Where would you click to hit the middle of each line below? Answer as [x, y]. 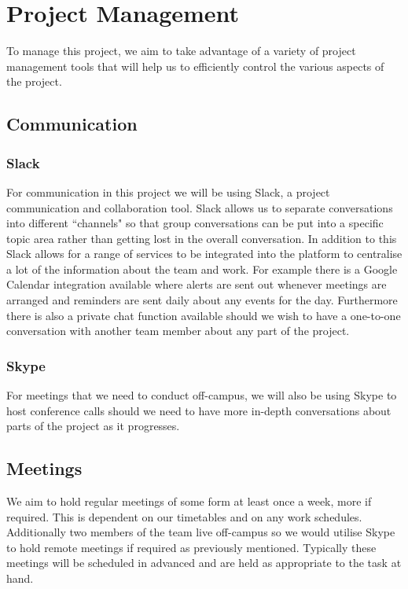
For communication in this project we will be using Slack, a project [168, 191]
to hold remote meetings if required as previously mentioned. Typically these [191, 547]
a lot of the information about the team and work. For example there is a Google [202, 269]
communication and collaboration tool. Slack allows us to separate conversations [200, 207]
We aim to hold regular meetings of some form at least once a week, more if [189, 501]
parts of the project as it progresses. [93, 426]
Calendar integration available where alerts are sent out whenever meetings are [197, 284]
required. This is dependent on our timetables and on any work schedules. [184, 516]
